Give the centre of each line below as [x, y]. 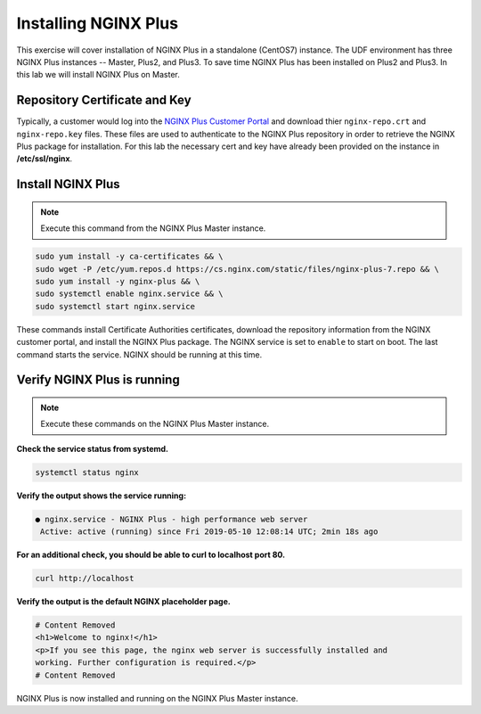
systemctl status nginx [87, 472]
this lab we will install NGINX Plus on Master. [98, 75]
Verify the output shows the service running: [102, 496]
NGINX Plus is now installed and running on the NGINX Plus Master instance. [157, 698]
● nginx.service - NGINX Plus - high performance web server [171, 519]
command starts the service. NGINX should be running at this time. [139, 354]
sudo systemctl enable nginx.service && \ [129, 294]
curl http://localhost [85, 579]
